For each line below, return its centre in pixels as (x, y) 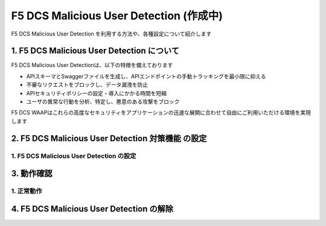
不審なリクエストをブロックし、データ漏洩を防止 (87, 85)
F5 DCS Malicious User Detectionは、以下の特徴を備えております (92, 65)
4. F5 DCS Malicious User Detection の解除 (92, 209)
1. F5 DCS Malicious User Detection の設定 (74, 155)
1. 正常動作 (27, 191)
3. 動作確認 (32, 174)
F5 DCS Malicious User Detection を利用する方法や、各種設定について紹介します (111, 34)
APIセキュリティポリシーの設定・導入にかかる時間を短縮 (97, 93)
